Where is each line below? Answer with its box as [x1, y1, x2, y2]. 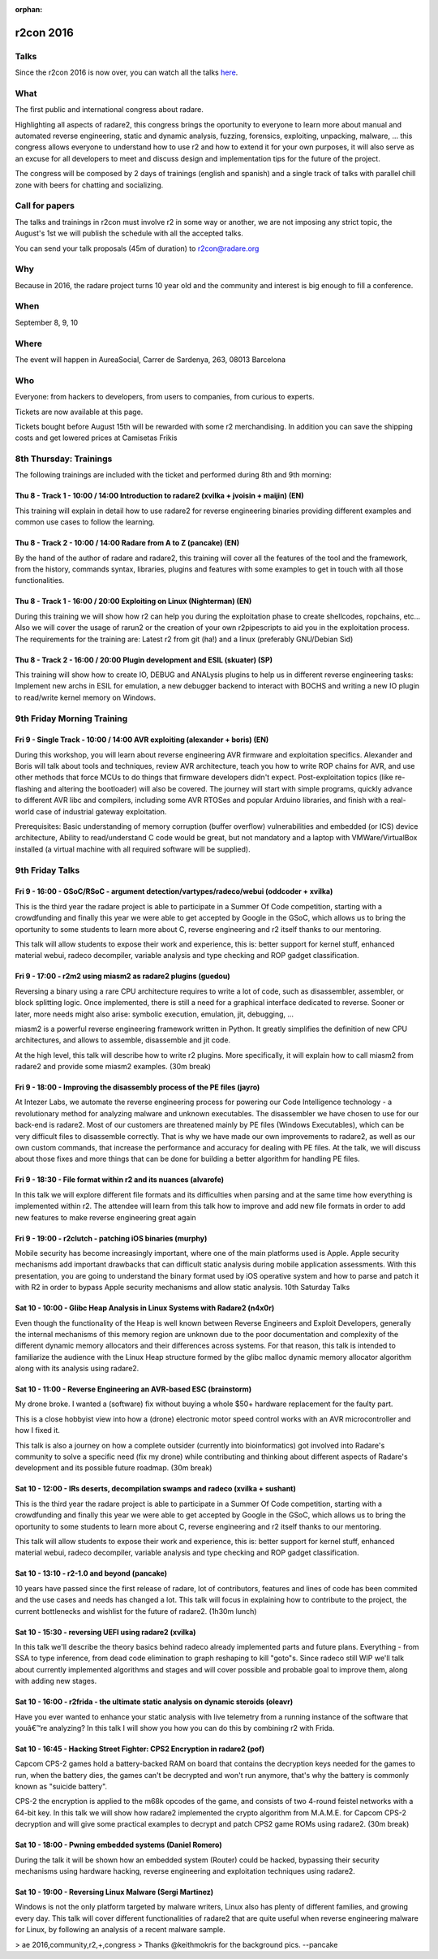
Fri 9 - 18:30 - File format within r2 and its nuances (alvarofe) [15, 1175, 225, 1184]
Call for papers [15, 200, 75, 211]
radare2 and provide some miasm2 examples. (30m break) [15, 1062, 211, 1072]
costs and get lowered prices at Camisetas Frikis [15, 433, 178, 442]
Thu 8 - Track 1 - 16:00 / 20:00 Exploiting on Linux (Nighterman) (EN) [15, 597, 252, 606]
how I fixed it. [15, 1426, 61, 1435]
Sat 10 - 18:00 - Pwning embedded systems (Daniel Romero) [15, 1840, 222, 1850]
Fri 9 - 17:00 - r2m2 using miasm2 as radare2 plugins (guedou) [15, 971, 230, 982]
